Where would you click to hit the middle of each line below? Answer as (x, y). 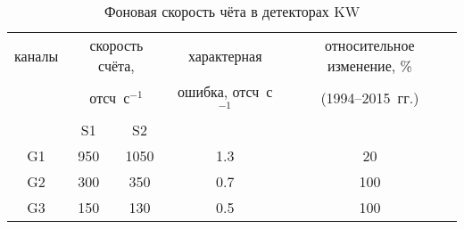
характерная (225, 55)
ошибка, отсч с (225, 91)
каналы (37, 55)
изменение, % (369, 65)
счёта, (116, 65)
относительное (370, 45)
